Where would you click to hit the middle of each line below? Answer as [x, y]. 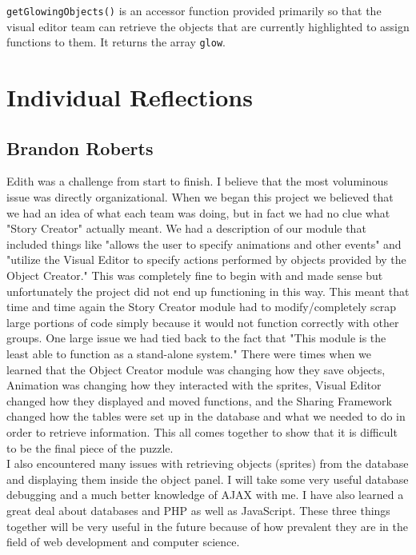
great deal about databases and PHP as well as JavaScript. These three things [198, 510]
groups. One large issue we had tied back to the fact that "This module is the [196, 338]
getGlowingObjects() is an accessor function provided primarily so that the [194, 10]
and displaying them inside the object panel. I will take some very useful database [208, 479]
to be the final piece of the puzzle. [90, 447]
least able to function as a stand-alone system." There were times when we [189, 354]
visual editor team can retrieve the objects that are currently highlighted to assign [208, 26]
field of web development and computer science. [123, 542]
